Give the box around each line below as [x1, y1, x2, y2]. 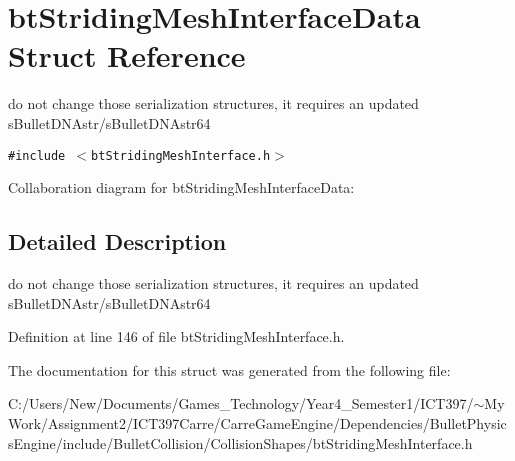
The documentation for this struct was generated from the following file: [8, 359, 451, 380]
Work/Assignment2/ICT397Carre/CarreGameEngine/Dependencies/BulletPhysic [8, 412, 507, 433]
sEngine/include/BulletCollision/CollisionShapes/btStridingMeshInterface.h [8, 432, 473, 453]
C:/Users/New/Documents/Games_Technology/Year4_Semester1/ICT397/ [8, 393, 474, 414]
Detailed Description [8, 226, 227, 257]
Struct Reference [8, 35, 246, 76]
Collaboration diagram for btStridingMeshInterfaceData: [8, 177, 355, 198]
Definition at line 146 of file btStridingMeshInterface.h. [8, 326, 345, 347]
